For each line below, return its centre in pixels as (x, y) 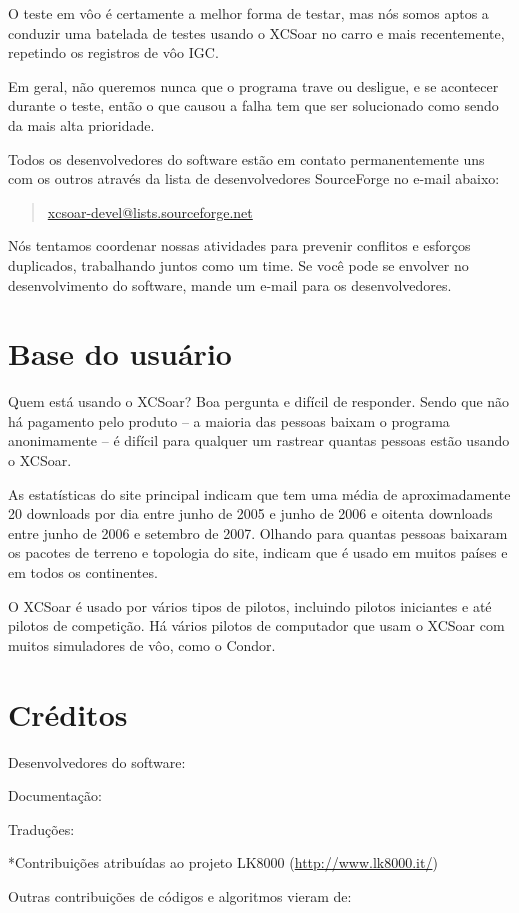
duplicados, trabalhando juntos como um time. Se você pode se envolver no (238, 264)
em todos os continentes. (83, 572)
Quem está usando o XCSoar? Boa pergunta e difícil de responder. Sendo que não (259, 401)
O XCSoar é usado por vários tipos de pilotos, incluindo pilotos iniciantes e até (250, 605)
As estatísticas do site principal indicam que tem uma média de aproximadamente (259, 493)
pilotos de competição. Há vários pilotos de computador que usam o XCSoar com (256, 625)
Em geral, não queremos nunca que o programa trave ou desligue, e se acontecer (253, 85)
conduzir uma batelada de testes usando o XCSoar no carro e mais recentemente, (256, 32)
